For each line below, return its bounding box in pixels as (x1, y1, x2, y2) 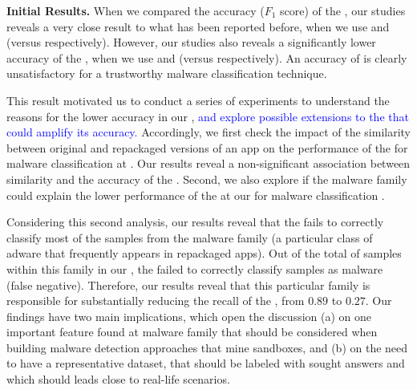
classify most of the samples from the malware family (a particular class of (6, 229, 373, 246)
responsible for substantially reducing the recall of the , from (6, 292, 305, 309)
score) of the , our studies (280, 2, 406, 18)
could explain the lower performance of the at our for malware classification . (6, 186, 385, 203)
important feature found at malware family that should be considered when (6, 323, 378, 340)
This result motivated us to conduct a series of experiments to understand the (6, 91, 390, 108)
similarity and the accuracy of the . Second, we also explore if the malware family (6, 170, 407, 187)
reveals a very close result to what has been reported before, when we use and (6, 18, 390, 35)
